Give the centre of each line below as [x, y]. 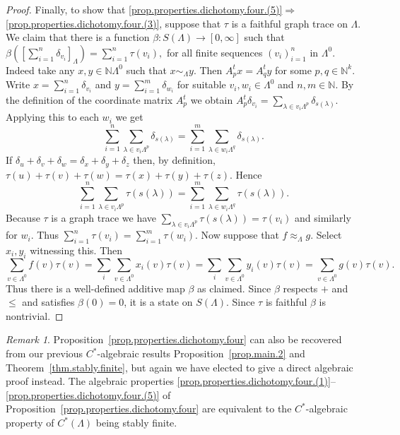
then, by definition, [174, 160]
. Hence [246, 174]
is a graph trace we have [104, 217]
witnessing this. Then [76, 250]
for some [293, 70]
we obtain [212, 100]
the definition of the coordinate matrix [89, 100]
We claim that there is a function [78, 37]
